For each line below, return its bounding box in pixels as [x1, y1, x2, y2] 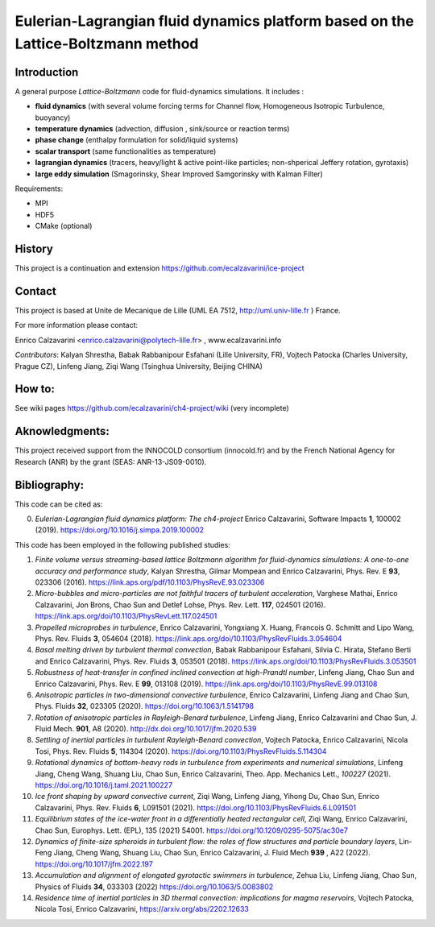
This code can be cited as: [14, 499, 103, 509]
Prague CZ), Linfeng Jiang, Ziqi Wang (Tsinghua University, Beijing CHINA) [14, 361, 263, 370]
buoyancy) [35, 113, 71, 122]
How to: [14, 383, 56, 396]
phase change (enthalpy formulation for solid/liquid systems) [35, 135, 238, 145]
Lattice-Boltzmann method [14, 35, 199, 52]
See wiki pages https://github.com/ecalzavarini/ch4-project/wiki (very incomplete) [14, 403, 289, 413]
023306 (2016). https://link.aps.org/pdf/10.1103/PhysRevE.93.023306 [35, 577, 265, 587]
